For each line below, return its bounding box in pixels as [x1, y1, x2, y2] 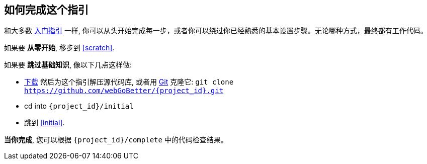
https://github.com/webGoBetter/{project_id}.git [24, 87, 224, 95]
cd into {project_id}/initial [24, 102, 134, 111]
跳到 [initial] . [24, 118, 65, 127]
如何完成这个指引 [4, 4, 89, 16]
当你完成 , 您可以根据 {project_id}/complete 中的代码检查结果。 [4, 135, 228, 144]
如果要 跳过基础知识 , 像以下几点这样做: [4, 60, 132, 69]
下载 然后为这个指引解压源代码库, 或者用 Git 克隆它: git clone [24, 77, 234, 87]
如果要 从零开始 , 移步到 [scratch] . [4, 43, 115, 52]
